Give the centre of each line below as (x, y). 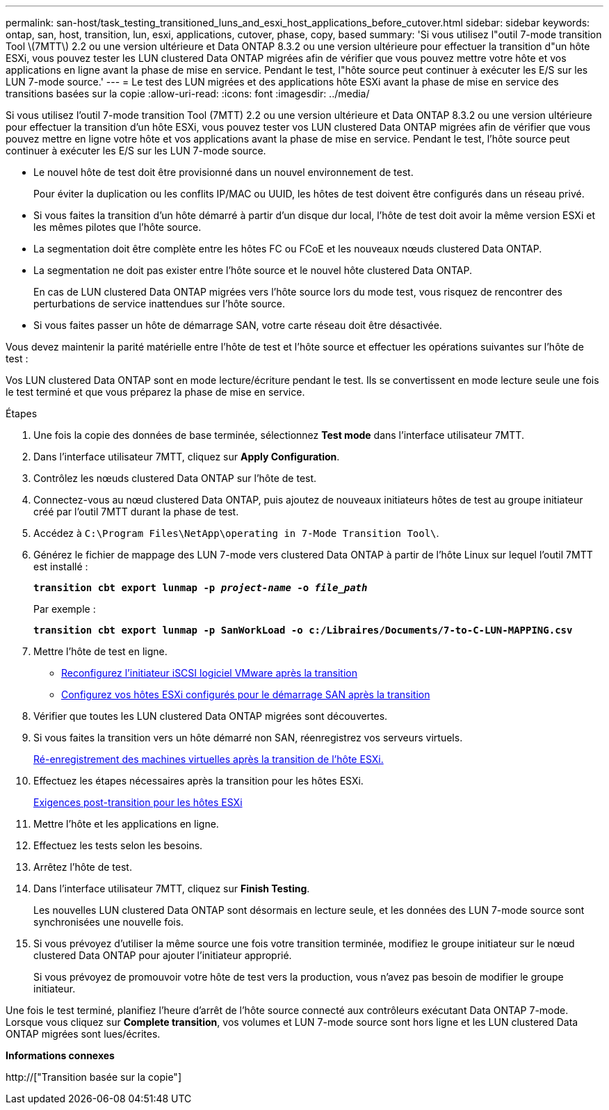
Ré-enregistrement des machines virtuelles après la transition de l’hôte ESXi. (209, 759)
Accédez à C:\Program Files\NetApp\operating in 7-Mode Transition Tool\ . (236, 533)
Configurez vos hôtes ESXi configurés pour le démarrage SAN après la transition (246, 694)
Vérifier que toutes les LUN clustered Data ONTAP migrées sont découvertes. (211, 716)
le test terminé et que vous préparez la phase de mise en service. (155, 392)
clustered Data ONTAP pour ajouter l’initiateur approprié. (163, 955)
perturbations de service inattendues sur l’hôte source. (159, 304)
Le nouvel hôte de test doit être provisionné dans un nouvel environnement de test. (224, 172)
